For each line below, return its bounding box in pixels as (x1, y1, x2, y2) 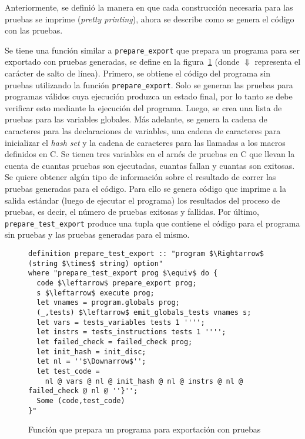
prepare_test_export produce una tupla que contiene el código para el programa (5, 217, 300, 229)
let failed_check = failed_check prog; (36, 337, 193, 346)
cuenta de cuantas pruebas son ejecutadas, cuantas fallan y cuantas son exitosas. (5, 159, 295, 171)
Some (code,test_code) (36, 396, 125, 405)
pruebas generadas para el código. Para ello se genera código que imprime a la (5, 182, 286, 195)
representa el (254, 55, 301, 68)
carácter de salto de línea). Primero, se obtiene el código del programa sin (5, 67, 271, 79)
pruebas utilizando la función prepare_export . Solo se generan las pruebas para (5, 78, 293, 91)
